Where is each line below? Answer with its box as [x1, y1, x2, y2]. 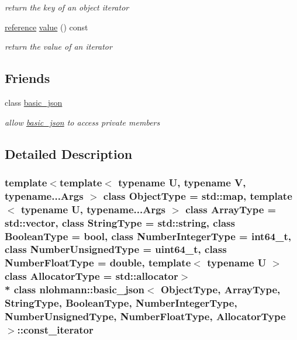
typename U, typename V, [118, 175, 246, 189]
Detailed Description [5, 144, 133, 162]
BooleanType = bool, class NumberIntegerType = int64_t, [5, 228, 291, 243]
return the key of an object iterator [5, 1, 129, 13]
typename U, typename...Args [20, 202, 165, 216]
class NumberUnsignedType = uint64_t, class [5, 242, 227, 256]
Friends [5, 69, 50, 87]
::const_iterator [17, 322, 94, 337]
